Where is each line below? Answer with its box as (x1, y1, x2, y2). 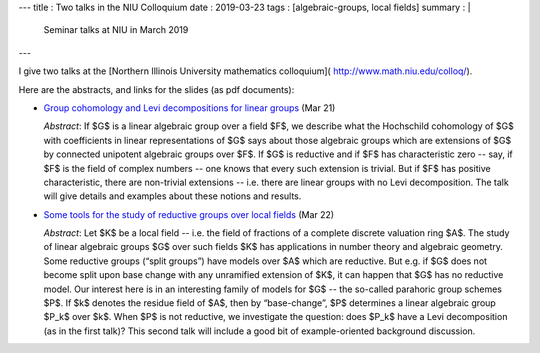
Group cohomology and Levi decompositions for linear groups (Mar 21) (43, 101, 336, 114)
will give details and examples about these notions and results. (43, 190, 302, 202)
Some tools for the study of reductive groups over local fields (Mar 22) (43, 208, 335, 220)
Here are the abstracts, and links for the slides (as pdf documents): (18, 83, 295, 95)
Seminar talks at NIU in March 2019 (43, 24, 189, 36)
